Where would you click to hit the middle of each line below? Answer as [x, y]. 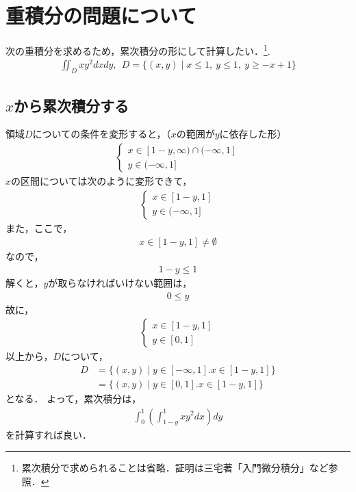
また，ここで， [39, 228]
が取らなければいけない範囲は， [120, 282]
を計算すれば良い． [49, 434]
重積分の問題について [101, 15]
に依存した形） [253, 134]
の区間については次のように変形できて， [102, 181]
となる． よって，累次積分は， [74, 398]
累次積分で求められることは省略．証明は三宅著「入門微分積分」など [175, 468]
